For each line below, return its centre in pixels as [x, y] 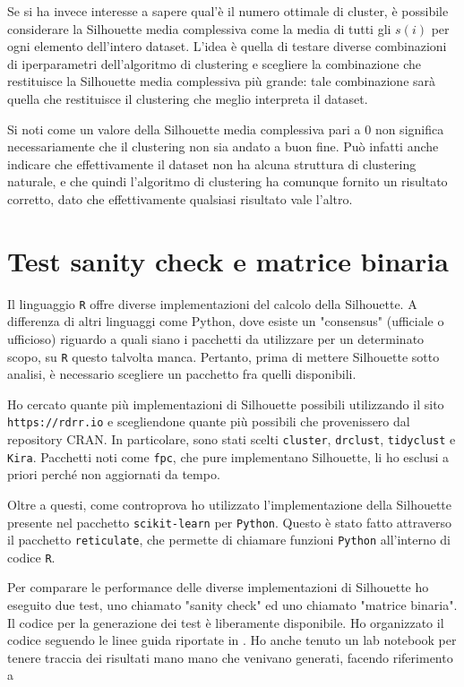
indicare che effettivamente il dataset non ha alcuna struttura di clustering [212, 163]
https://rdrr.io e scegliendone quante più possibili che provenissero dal [209, 421]
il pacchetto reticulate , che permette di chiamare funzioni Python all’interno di [229, 540]
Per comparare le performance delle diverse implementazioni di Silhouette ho [218, 587]
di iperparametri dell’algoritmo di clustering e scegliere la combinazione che [214, 63]
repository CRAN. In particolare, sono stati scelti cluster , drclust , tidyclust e [232, 439]
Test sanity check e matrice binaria [228, 260]
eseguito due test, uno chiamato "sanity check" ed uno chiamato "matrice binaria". [232, 605]
